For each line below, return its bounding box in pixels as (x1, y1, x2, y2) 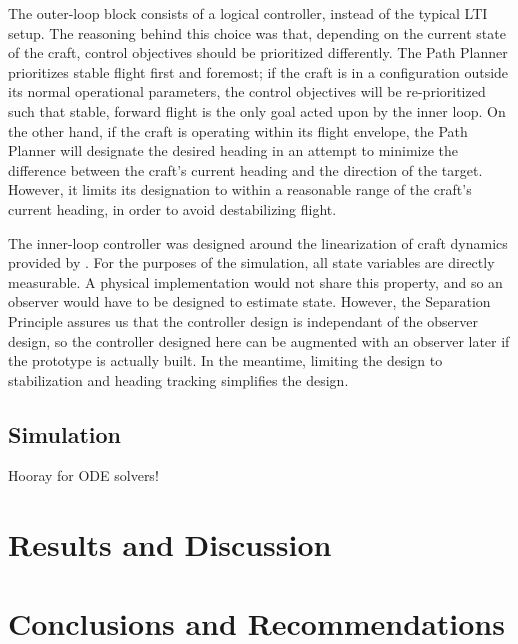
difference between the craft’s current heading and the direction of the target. (8, 159, 483, 180)
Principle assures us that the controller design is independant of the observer (8, 310, 478, 331)
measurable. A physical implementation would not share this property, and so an (8, 271, 503, 292)
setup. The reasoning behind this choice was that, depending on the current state (8, 22, 506, 43)
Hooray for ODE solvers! (8, 465, 159, 486)
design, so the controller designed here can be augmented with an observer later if (8, 330, 510, 351)
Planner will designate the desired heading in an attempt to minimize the (8, 140, 458, 161)
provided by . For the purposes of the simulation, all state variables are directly (8, 252, 495, 273)
